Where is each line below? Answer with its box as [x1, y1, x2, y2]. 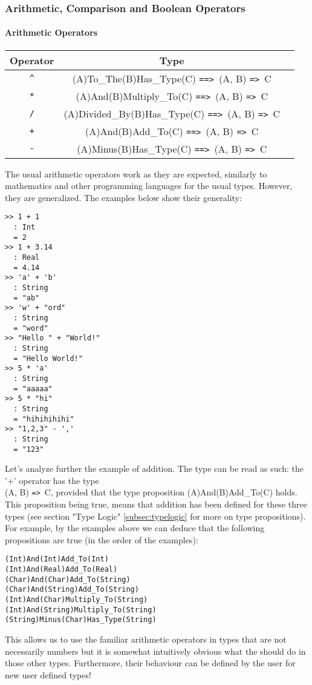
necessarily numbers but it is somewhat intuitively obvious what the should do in [5, 644, 306, 657]
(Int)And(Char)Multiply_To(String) [5, 595, 148, 604]
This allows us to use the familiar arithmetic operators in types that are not [5, 632, 287, 645]
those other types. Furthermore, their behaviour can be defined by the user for [5, 657, 296, 669]
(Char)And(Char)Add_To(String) [5, 575, 131, 584]
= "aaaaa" [13, 384, 53, 393]
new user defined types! [5, 668, 91, 681]
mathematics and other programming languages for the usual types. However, [5, 179, 293, 192]
